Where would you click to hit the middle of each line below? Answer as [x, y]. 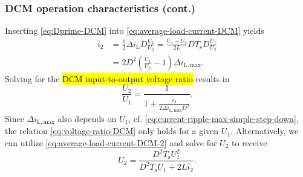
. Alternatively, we [265, 131]
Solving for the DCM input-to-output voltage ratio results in [117, 78]
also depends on [87, 118]
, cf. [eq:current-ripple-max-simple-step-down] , [213, 118]
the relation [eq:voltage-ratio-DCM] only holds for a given [112, 131]
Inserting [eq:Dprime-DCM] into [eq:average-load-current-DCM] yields [135, 31]
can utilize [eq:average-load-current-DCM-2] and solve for [111, 142]
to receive [249, 142]
